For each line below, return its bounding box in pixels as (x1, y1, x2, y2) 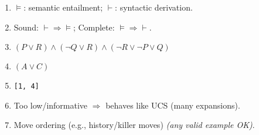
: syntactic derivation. (115, 1, 193, 13)
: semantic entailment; (23, 1, 103, 13)
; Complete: (73, 21, 115, 33)
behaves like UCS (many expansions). (105, 99, 240, 111)
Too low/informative (13, 99, 88, 111)
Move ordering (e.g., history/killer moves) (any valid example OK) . (13, 119, 255, 131)
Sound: (13, 21, 39, 33)
